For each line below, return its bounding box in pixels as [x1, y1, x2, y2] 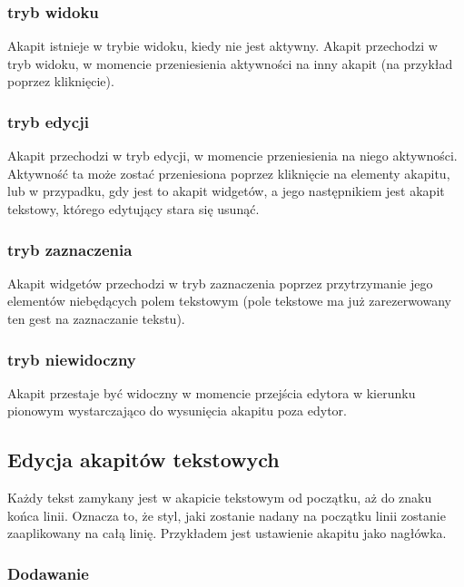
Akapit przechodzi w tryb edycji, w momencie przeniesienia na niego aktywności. [7, 146, 458, 165]
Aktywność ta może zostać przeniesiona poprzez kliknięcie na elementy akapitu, [7, 163, 450, 182]
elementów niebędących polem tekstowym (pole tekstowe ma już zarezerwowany [7, 291, 451, 310]
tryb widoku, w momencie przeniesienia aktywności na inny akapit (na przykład [7, 54, 453, 73]
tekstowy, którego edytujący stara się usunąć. [7, 200, 260, 218]
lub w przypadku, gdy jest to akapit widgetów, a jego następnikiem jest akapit [7, 181, 445, 201]
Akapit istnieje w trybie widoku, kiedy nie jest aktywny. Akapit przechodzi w [7, 36, 438, 55]
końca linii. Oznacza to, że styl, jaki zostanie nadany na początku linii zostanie [7, 505, 446, 524]
